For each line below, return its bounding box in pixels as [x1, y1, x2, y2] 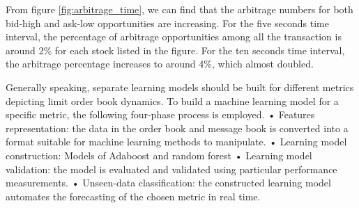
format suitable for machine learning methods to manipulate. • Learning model [6, 134, 347, 149]
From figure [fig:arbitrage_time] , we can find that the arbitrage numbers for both [6, 2, 353, 16]
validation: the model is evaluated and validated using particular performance [6, 161, 337, 176]
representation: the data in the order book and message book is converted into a [6, 120, 349, 135]
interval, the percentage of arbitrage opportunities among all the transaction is [6, 29, 342, 44]
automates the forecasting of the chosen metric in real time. [6, 189, 261, 203]
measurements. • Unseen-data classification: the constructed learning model [6, 175, 331, 190]
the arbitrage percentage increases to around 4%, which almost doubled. [6, 56, 314, 71]
